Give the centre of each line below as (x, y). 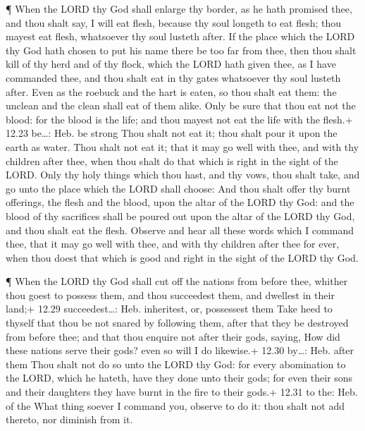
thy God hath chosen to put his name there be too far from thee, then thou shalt (181, 50)
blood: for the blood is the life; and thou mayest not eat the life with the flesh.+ (179, 119)
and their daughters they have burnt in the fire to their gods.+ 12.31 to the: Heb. (182, 392)
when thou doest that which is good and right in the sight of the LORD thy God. (182, 257)
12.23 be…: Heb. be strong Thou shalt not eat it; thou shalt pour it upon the (172, 133)
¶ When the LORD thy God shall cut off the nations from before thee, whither (177, 281)
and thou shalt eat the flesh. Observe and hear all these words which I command (180, 230)
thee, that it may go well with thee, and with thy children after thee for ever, (173, 244)
